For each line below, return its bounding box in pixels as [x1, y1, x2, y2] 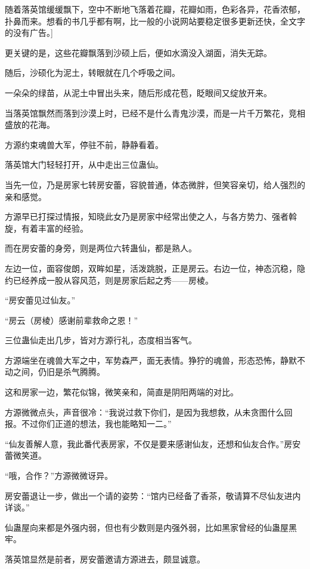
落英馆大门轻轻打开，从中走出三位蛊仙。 [5, 158, 163, 171]
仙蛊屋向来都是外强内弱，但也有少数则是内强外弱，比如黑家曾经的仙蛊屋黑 [5, 521, 297, 533]
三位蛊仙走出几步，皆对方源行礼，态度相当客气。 [5, 334, 197, 346]
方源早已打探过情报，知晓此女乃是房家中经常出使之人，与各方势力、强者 [5, 210, 289, 223]
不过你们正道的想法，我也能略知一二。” [21, 417, 172, 430]
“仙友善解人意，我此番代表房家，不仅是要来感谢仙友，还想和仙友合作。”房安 [5, 437, 301, 450]
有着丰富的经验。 [21, 222, 88, 234]
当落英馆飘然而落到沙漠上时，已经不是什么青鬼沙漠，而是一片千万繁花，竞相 [5, 106, 305, 119]
